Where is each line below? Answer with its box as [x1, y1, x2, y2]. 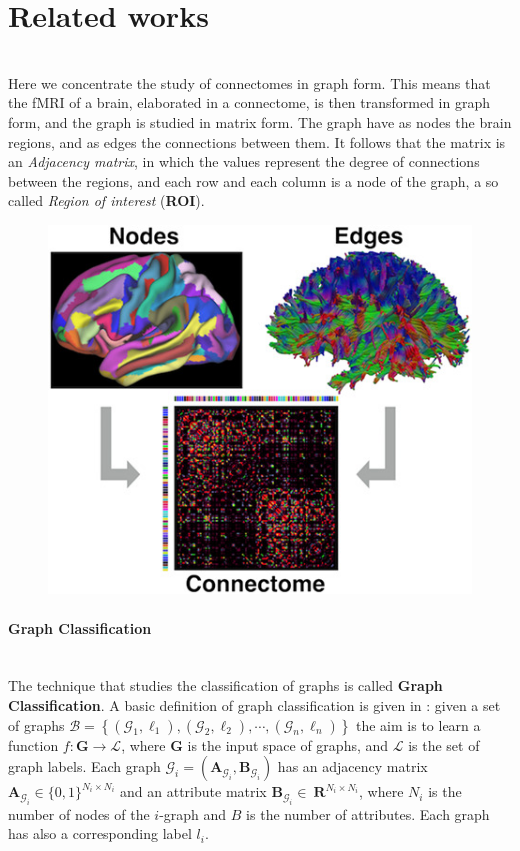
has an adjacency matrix [277, 756, 428, 777]
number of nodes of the [8, 803, 150, 824]
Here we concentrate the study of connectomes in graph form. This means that [8, 72, 491, 93]
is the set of [408, 734, 480, 755]
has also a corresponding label [8, 823, 192, 844]
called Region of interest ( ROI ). [8, 190, 205, 211]
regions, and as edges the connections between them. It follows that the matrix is [8, 131, 506, 152]
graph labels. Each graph [8, 756, 161, 777]
